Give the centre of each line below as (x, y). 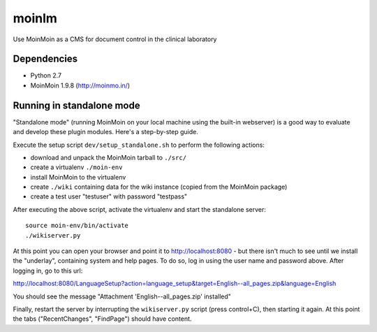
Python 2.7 (46, 75)
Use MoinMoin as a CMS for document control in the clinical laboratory (115, 39)
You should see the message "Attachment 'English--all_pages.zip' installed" (122, 296)
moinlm (35, 18)
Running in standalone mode (76, 105)
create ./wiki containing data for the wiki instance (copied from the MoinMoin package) (159, 187)
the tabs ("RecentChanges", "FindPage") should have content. (102, 319)
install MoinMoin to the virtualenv (78, 177)
